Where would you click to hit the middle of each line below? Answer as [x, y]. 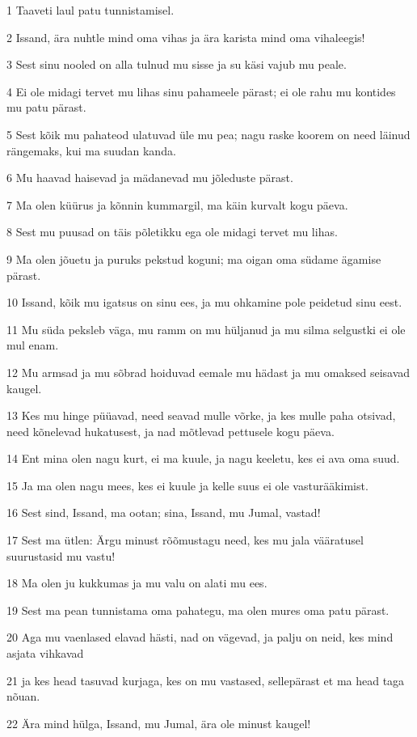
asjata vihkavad [45, 653]
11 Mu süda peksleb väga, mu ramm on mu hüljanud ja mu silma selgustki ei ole [206, 329]
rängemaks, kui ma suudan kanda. [91, 150]
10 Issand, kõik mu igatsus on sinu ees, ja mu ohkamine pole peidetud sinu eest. [204, 302]
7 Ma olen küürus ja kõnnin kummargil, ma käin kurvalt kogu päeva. [177, 204]
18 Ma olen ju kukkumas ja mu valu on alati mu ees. [137, 583]
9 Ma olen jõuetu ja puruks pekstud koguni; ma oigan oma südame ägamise [194, 258]
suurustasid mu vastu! [61, 555]
